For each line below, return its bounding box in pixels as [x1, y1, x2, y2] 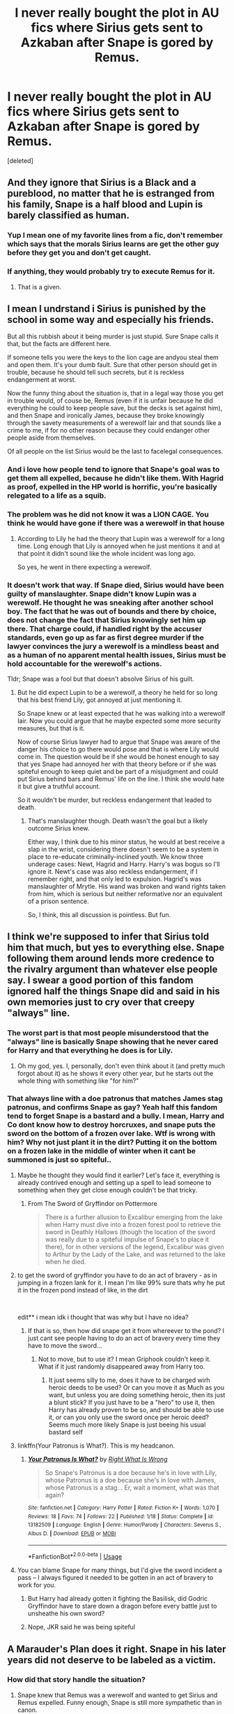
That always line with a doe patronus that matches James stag [7, 1094, 223, 1104]
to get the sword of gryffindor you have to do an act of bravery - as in [17, 1271, 217, 1279]
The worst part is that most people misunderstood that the [7, 1028, 209, 1038]
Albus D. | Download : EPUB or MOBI [27, 1529, 116, 1537]
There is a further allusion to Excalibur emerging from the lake [45, 1213, 223, 1221]
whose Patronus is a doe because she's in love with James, [45, 1476, 217, 1484]
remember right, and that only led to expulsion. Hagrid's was [27, 874, 202, 883]
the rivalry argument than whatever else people [7, 963, 218, 976]
